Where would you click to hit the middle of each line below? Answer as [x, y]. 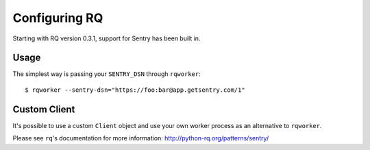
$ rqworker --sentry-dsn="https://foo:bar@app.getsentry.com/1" [135, 90]
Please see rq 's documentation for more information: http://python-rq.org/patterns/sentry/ [141, 138]
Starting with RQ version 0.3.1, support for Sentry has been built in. [107, 38]
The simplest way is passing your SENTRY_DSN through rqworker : [107, 74]
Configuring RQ [58, 18]
